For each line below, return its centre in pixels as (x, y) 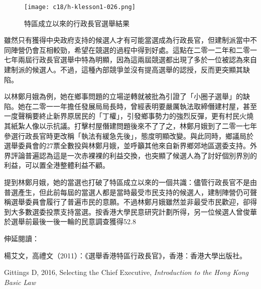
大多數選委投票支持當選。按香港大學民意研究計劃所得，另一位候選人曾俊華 (134, 211)
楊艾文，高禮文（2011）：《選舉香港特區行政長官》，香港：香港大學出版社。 (125, 255)
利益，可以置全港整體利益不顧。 (57, 165)
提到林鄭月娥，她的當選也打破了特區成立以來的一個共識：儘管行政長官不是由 (130, 182)
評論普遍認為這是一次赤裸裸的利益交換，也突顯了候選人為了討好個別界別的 (134, 155)
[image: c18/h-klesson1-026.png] (80, 7)
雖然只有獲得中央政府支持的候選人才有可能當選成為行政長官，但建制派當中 (127, 40)
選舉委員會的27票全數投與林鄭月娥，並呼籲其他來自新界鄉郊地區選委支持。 (127, 146)
